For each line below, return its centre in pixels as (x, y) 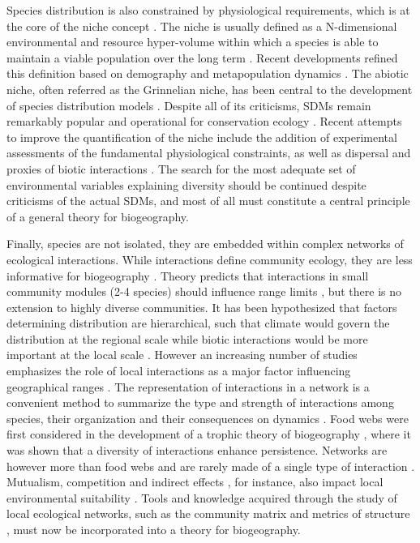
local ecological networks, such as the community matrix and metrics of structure (208, 513)
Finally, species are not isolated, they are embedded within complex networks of (205, 244)
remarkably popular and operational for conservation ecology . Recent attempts (204, 121)
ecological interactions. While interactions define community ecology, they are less (210, 259)
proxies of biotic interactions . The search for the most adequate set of (181, 168)
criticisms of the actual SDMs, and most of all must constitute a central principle (208, 201)
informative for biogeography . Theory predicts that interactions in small (188, 275)
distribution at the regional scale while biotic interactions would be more (187, 338)
